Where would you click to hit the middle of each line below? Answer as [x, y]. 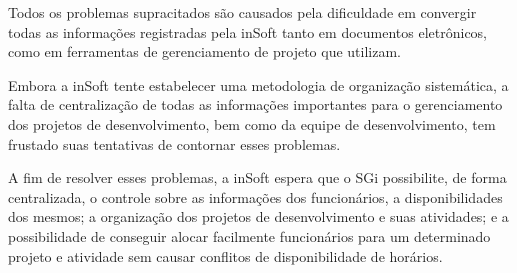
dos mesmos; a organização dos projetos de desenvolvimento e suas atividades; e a [258, 216]
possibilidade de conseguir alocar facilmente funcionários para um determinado [249, 235]
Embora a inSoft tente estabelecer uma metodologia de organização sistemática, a [258, 84]
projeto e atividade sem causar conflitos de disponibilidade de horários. [225, 255]
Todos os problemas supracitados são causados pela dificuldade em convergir [242, 12]
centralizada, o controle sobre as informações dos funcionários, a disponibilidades [255, 196]
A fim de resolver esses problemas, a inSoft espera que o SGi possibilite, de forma [257, 177]
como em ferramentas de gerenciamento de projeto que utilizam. [204, 51]
